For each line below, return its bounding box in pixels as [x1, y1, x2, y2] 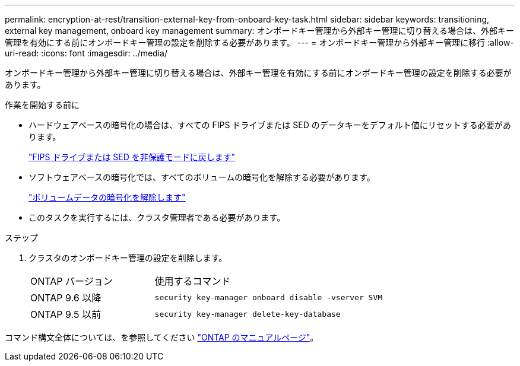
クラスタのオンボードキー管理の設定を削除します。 [28, 253, 227, 263]
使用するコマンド [154, 275, 231, 287]
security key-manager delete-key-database [154, 309, 341, 319]
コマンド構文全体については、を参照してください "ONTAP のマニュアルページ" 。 [5, 332, 319, 342]
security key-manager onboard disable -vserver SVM [154, 292, 383, 302]
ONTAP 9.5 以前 [30, 308, 101, 320]
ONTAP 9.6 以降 [30, 292, 102, 304]
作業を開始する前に [5, 100, 80, 110]
